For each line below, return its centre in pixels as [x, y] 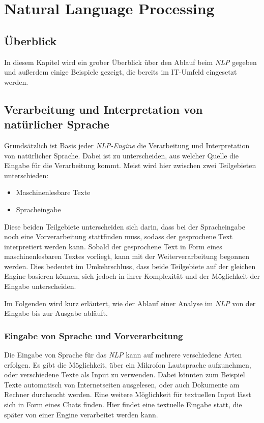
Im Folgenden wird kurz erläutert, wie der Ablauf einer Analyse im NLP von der [130, 303]
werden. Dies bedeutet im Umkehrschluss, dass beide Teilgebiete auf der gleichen [130, 266]
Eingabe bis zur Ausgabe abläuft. [56, 313]
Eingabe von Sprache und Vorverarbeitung [94, 335]
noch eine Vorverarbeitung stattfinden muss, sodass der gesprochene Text [119, 236]
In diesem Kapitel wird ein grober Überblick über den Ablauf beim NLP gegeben [130, 62]
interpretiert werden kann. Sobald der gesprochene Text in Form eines [113, 246]
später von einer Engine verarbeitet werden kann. [81, 414]
